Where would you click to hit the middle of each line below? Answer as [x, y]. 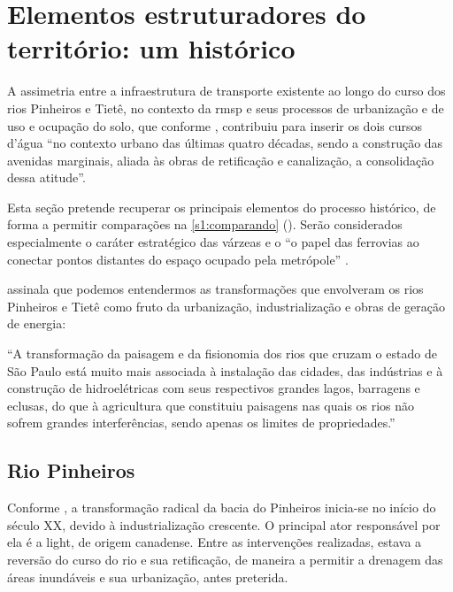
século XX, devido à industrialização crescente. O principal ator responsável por [224, 524]
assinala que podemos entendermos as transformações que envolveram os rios [215, 289]
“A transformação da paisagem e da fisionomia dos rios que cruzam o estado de [222, 354]
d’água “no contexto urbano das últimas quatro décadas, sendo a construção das [225, 143]
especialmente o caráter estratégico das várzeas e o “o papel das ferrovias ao [213, 242]
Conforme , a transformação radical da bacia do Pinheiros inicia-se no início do [222, 507]
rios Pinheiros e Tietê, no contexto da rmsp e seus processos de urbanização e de [226, 108]
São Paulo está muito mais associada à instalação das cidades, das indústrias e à [225, 370]
